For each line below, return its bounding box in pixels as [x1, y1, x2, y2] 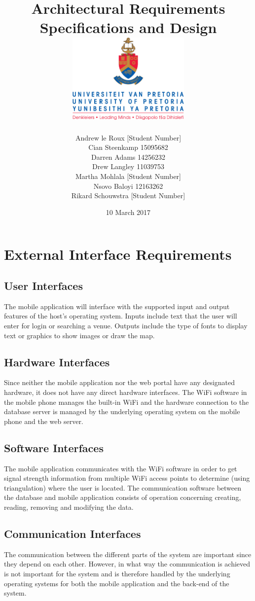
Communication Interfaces [4, 526, 141, 541]
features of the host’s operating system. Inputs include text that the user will [4, 311, 237, 321]
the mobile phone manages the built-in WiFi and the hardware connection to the [4, 396, 249, 407]
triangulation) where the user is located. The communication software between [4, 482, 242, 493]
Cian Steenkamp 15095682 [88, 142, 168, 152]
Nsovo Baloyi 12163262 [93, 180, 163, 191]
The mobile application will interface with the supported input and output [4, 301, 230, 311]
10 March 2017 [106, 207, 151, 217]
